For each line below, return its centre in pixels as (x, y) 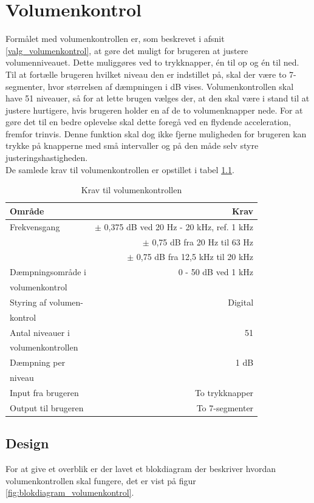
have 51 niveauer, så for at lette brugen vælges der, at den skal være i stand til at (158, 98)
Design (27, 443)
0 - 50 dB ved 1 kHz (216, 272)
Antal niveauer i (40, 332)
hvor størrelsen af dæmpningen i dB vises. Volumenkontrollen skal (171, 86)
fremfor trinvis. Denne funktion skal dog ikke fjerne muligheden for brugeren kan (156, 133)
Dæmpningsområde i (48, 272)
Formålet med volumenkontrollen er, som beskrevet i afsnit (115, 39)
